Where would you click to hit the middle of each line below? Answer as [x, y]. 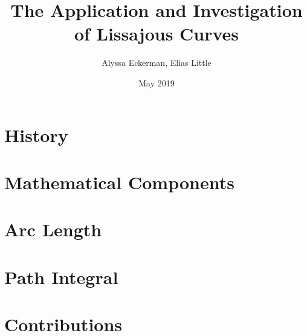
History [36, 134]
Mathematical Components [119, 182]
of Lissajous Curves [157, 34]
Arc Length [53, 229]
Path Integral [61, 276]
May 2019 [157, 82]
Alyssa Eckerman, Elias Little [157, 63]
